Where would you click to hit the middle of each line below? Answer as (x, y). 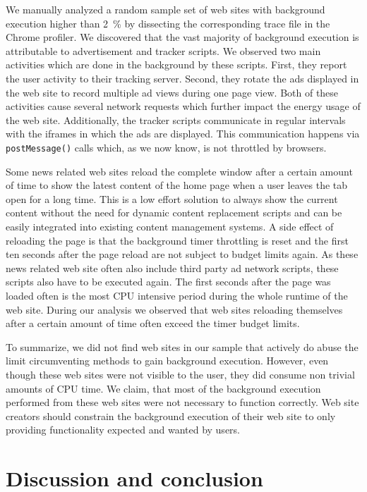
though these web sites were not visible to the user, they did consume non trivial (180, 374)
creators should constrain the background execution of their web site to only (171, 416)
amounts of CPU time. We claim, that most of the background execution (163, 388)
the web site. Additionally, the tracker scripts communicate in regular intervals (176, 119)
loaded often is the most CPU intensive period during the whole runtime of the (177, 295)
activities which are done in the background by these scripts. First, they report (176, 64)
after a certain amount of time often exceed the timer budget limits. (153, 323)
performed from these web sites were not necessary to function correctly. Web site (182, 402)
